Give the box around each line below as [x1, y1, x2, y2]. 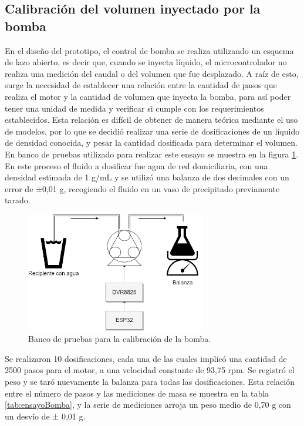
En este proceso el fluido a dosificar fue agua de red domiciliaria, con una [5, 159, 268, 172]
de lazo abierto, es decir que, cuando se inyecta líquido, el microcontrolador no [5, 56, 287, 68]
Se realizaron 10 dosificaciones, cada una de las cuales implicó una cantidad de [5, 352, 287, 364]
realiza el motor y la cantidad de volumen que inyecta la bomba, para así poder [5, 90, 291, 102]
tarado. [5, 194, 31, 206]
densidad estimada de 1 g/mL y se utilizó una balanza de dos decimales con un [5, 171, 289, 183]
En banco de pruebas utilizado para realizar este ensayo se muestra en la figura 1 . [5, 147, 299, 160]
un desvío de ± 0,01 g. [5, 410, 86, 422]
